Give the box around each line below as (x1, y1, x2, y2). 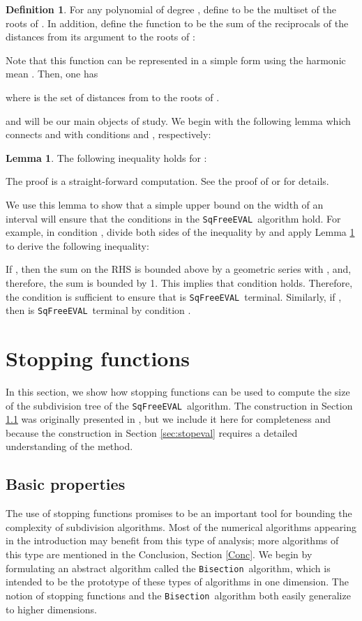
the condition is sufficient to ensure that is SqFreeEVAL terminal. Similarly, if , (6, 289, 342, 304)
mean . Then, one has (6, 66, 98, 81)
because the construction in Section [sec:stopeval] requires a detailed (6, 425, 298, 440)
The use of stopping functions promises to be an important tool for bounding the (6, 506, 352, 521)
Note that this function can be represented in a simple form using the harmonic (6, 52, 346, 67)
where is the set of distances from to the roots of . (6, 89, 220, 104)
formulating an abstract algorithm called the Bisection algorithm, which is (6, 560, 331, 575)
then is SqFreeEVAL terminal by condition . (6, 303, 191, 317)
